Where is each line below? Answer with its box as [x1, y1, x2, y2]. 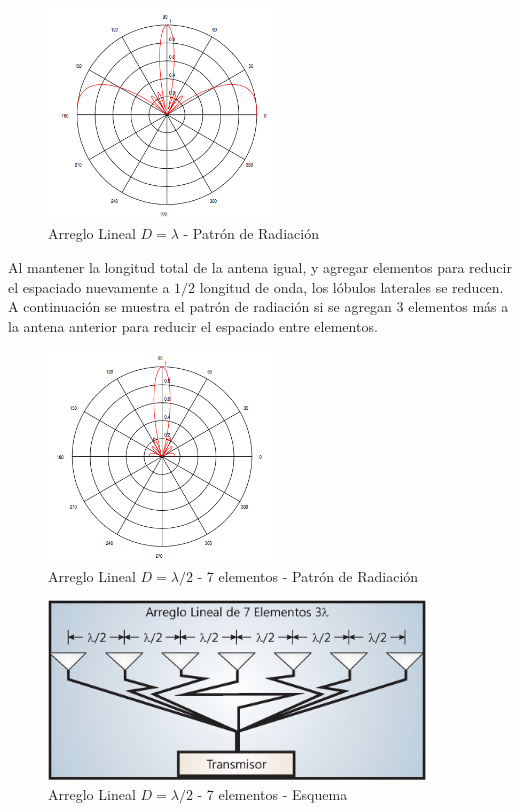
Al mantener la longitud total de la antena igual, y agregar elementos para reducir [8, 257, 512, 277]
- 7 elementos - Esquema [197, 784, 348, 805]
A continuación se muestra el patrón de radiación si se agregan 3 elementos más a [8, 296, 509, 317]
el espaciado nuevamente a [8, 276, 170, 297]
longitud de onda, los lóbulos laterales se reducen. [199, 276, 504, 297]
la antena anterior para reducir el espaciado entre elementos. [8, 315, 378, 336]
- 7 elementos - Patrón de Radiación [197, 565, 419, 586]
